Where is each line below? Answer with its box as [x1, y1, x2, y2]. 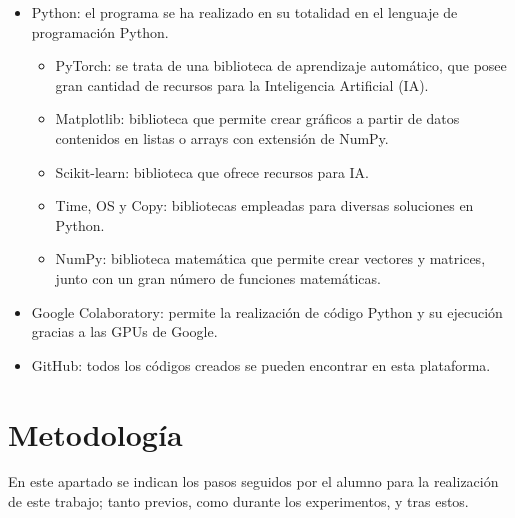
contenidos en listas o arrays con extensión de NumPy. [55, 127, 389, 148]
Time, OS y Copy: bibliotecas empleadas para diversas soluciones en [55, 195, 474, 216]
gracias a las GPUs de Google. [31, 321, 218, 342]
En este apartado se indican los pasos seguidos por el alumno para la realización [8, 471, 499, 492]
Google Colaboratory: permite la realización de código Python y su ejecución [31, 301, 503, 322]
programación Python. [31, 21, 169, 42]
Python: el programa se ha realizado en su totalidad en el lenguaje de [31, 2, 458, 22]
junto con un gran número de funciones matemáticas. [55, 267, 381, 288]
